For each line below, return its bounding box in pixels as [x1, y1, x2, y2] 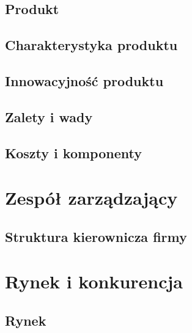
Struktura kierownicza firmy [5, 227, 187, 246]
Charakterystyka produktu [5, 35, 178, 54]
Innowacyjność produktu [5, 71, 164, 90]
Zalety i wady [5, 107, 93, 126]
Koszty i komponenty [5, 143, 142, 162]
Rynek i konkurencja [5, 269, 183, 294]
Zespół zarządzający [5, 185, 178, 210]
